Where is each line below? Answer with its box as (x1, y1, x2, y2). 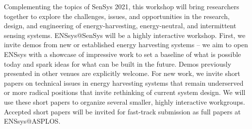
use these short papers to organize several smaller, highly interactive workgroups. (4, 96, 245, 107)
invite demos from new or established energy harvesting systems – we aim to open (4, 39, 248, 50)
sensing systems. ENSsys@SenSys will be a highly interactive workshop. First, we (4, 30, 246, 40)
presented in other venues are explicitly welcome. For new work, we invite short (4, 68, 240, 78)
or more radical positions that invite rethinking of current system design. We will (4, 87, 246, 97)
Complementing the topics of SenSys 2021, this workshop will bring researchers (4, 1, 239, 11)
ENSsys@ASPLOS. (4, 116, 61, 126)
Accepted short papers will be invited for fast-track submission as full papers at (4, 106, 241, 116)
